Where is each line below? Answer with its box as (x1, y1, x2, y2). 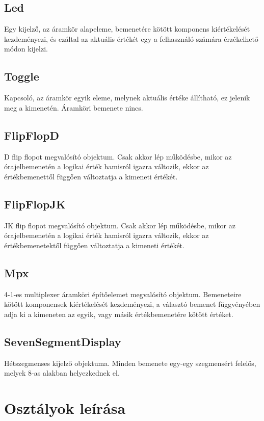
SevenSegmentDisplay (4, 333, 121, 349)
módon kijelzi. (4, 43, 48, 54)
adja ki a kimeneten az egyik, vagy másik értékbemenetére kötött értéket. (4, 308, 233, 319)
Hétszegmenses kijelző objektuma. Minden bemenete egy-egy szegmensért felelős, (4, 357, 256, 368)
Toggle (4, 68, 39, 84)
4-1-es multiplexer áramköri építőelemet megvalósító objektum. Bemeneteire (4, 288, 242, 299)
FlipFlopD (4, 127, 59, 143)
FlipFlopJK (4, 196, 66, 212)
